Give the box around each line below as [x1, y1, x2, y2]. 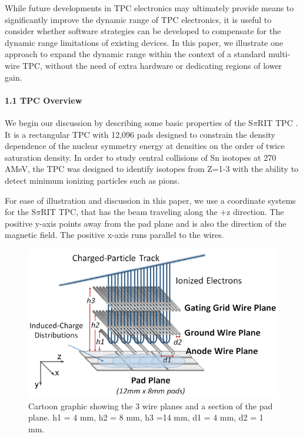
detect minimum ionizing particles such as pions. [5, 174, 180, 186]
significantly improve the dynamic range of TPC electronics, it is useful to [5, 13, 272, 25]
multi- [268, 48, 291, 60]
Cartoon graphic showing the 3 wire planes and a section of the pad [28, 399, 273, 412]
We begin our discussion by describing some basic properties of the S [5, 116, 253, 128]
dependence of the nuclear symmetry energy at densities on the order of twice [5, 140, 285, 152]
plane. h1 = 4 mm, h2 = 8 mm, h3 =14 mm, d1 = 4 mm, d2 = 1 [28, 411, 264, 423]
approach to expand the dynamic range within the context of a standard [5, 48, 266, 60]
